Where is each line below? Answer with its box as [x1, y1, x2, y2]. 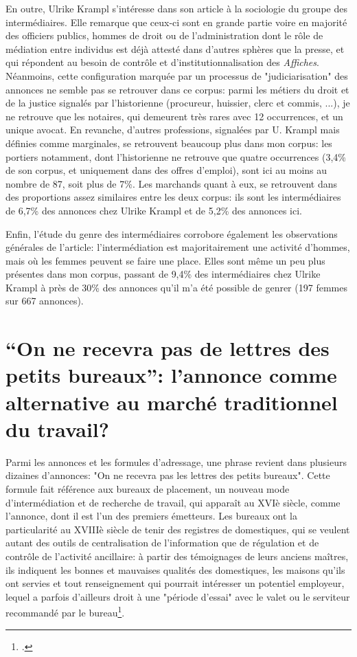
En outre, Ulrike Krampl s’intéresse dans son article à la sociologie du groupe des [5, 1, 347, 15]
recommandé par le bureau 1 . [5, 603, 125, 619]
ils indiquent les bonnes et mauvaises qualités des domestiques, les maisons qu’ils [5, 562, 345, 577]
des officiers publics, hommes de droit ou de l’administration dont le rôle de [5, 28, 323, 43]
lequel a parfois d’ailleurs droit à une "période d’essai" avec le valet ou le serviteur [5, 589, 350, 603]
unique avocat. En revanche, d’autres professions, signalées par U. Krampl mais [5, 122, 340, 137]
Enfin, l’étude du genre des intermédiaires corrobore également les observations [5, 226, 338, 241]
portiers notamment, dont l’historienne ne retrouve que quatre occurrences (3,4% [5, 149, 346, 164]
